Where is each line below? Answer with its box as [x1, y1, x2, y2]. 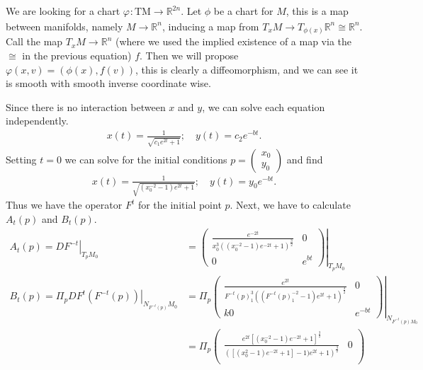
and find [286, 152, 323, 167]
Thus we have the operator [6, 197, 123, 212]
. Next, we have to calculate [230, 197, 351, 212]
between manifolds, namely [6, 18, 123, 33]
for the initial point [137, 197, 222, 212]
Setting [6, 152, 37, 167]
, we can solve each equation [202, 99, 325, 114]
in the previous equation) [22, 47, 132, 62]
